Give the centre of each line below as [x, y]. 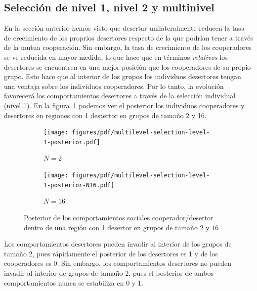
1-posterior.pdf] [72, 142]
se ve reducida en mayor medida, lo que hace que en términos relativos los [116, 57]
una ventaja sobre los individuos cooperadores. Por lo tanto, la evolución [114, 86]
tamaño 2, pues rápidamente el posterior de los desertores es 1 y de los [111, 253]
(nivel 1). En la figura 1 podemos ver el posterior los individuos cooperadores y [124, 105]
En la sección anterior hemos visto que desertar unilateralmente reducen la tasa [124, 28]
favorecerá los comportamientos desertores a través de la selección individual [120, 96]
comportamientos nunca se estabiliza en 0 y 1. [74, 282]
